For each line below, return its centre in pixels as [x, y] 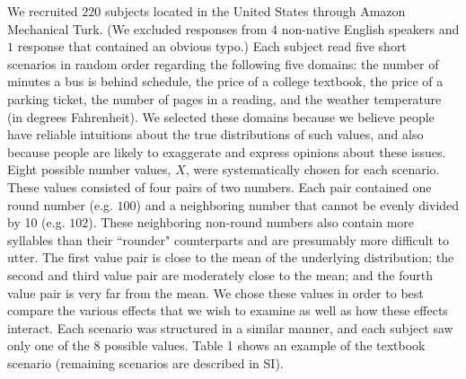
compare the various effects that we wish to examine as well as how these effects [228, 310]
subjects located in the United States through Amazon [255, 11]
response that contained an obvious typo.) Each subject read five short [212, 46]
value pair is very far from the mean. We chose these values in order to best [215, 292]
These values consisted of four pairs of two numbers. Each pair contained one [220, 186]
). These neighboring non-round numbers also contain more [251, 222]
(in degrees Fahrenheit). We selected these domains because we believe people [221, 116]
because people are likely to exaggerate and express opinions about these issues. [227, 151]
